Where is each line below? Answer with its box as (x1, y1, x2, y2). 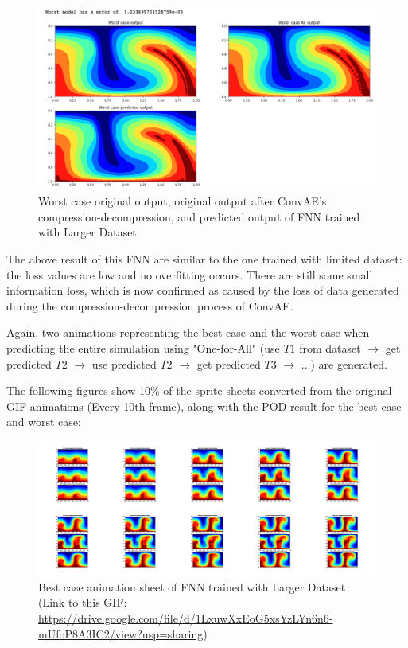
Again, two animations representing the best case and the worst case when (6, 324, 370, 341)
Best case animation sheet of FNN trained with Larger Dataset (38, 578, 346, 595)
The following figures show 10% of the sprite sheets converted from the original (6, 382, 392, 399)
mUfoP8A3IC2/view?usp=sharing (38, 625, 204, 642)
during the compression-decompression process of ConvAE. (6, 297, 293, 314)
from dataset (299, 339, 361, 356)
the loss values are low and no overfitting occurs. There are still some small (6, 266, 373, 283)
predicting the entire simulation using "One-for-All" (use (6, 339, 280, 356)
